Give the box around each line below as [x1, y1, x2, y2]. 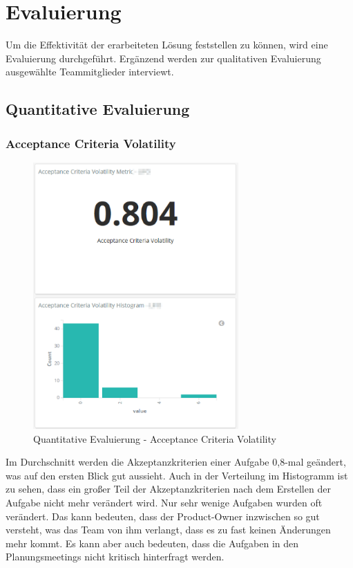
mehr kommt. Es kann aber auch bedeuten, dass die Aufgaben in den [6, 535, 299, 550]
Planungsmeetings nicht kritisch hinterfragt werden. [6, 549, 225, 564]
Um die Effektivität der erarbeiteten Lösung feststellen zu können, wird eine [6, 37, 328, 52]
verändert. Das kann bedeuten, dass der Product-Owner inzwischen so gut [6, 509, 320, 523]
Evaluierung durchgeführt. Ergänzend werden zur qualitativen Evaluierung [6, 51, 321, 65]
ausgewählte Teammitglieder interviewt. [6, 64, 174, 79]
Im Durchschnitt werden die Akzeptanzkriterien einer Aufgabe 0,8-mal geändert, [6, 455, 346, 469]
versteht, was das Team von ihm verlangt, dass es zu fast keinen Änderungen [6, 522, 331, 537]
